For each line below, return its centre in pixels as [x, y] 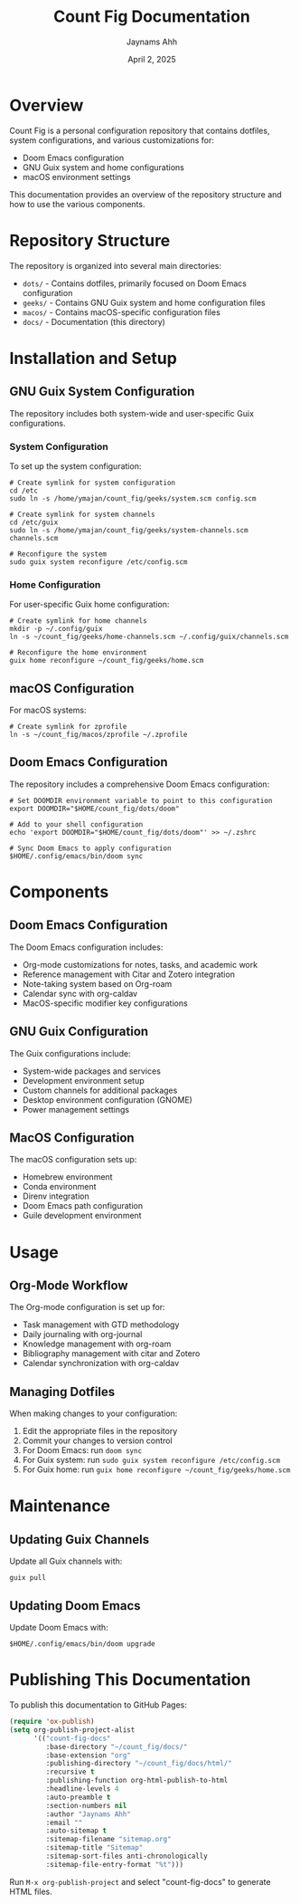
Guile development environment [82, 1216]
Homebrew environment [67, 1177]
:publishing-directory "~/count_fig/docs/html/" [139, 1764]
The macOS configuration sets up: [73, 1160]
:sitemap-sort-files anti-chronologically [127, 1856]
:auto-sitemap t [76, 1831]
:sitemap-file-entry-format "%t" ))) [114, 1864]
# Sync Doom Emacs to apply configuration [90, 848]
